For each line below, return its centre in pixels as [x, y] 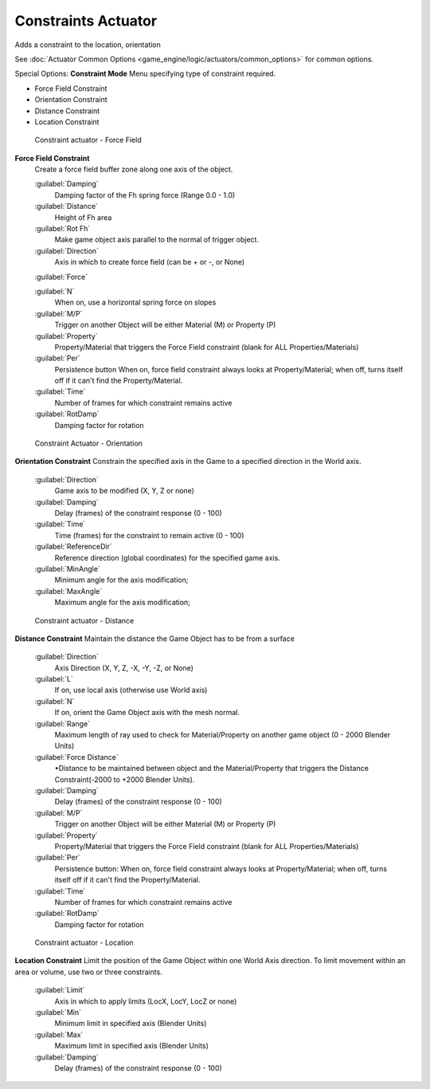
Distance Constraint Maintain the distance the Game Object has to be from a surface [154, 639]
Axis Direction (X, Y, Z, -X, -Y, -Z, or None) [124, 668]
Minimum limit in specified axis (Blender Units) [131, 1024]
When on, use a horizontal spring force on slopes [135, 302]
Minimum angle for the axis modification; [121, 580]
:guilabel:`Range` [63, 723]
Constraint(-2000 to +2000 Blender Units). [125, 779]
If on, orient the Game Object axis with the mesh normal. [147, 713]
